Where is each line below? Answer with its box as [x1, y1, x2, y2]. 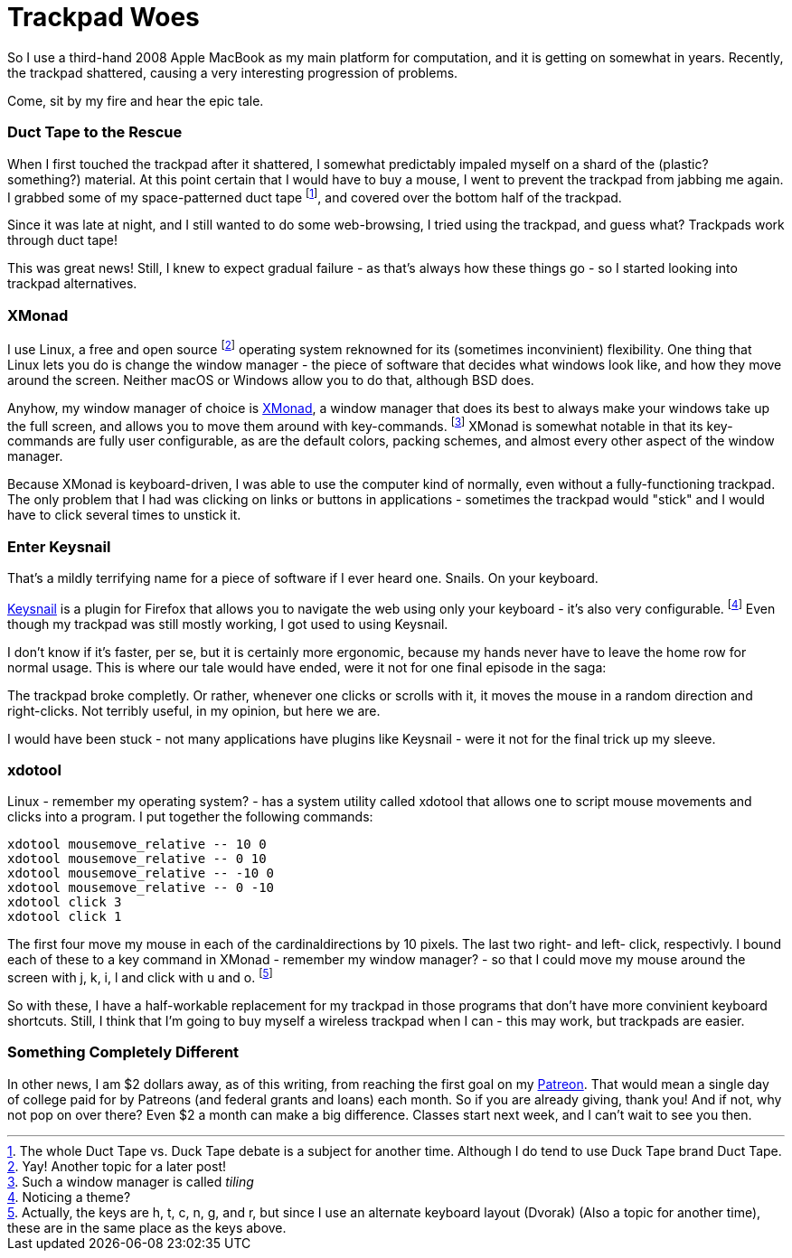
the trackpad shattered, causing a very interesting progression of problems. [7, 64, 458, 80]
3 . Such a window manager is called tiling [7, 1173, 254, 1189]
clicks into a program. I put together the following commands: [7, 809, 373, 825]
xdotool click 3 [7, 895, 122, 910]
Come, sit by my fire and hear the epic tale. [7, 92, 264, 108]
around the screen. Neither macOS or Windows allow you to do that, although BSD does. [7, 371, 534, 388]
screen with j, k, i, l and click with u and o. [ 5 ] [7, 967, 273, 986]
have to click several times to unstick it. [7, 507, 241, 523]
